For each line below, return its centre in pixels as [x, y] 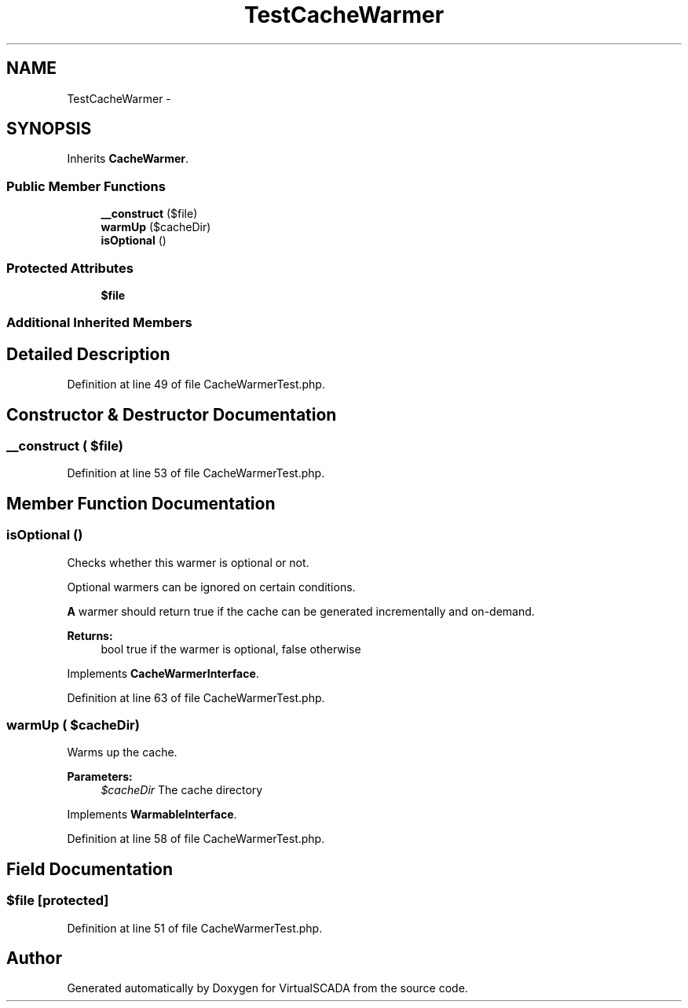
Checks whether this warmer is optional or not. [188, 562]
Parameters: [100, 777]
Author [34, 958]
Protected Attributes [70, 268]
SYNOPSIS [49, 129]
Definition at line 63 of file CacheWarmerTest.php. [196, 697]
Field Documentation [90, 869]
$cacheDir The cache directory [182, 790]
